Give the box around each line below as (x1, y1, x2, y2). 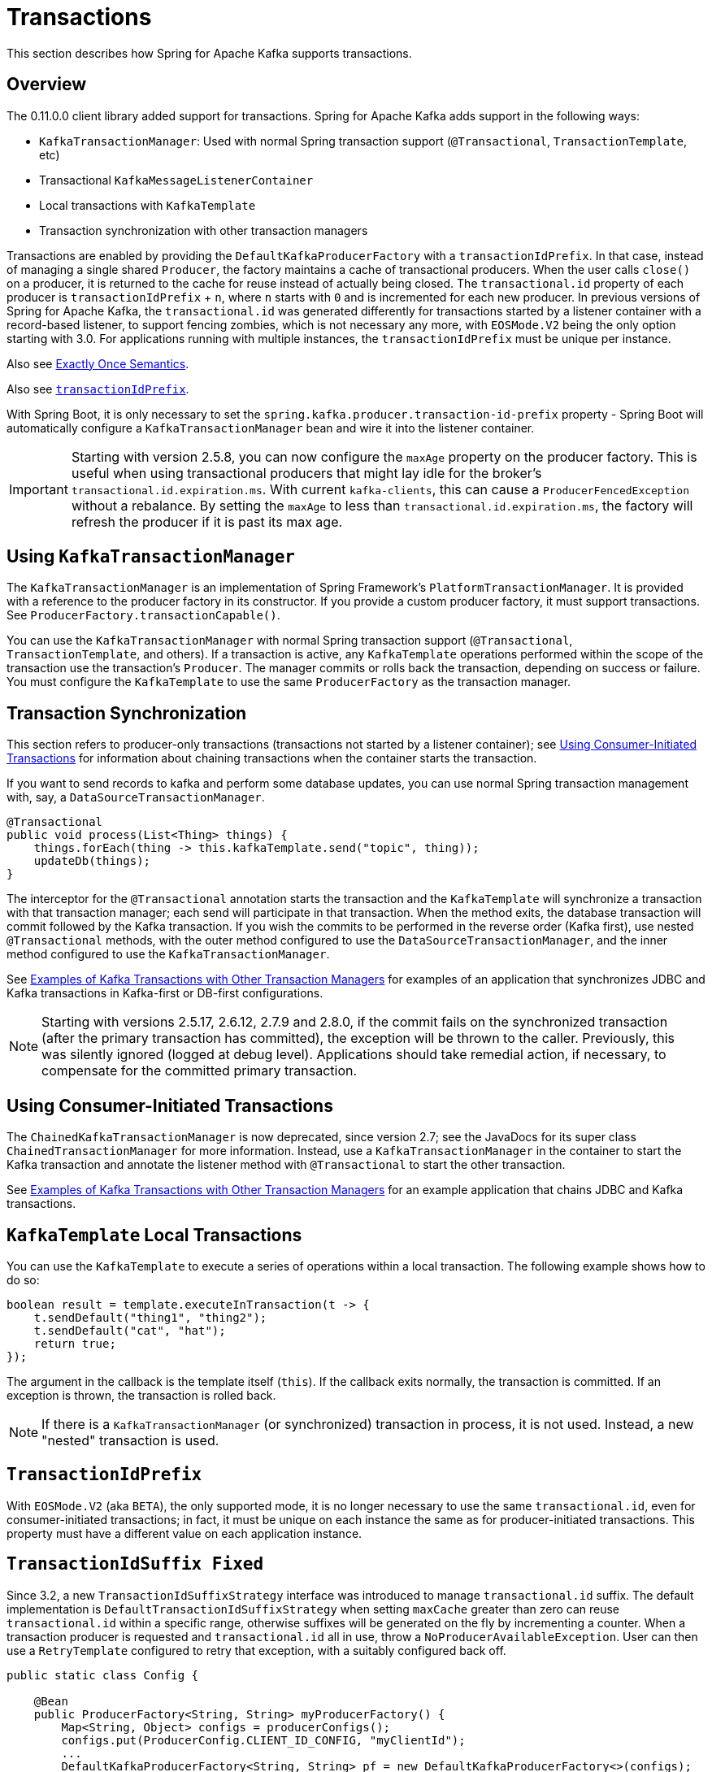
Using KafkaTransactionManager (7, 546, 295, 567)
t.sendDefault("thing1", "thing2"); (33, 1310, 267, 1324)
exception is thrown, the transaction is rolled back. (7, 1388, 276, 1402)
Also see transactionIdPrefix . (7, 381, 189, 396)
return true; (33, 1336, 116, 1350)
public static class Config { (7, 1668, 199, 1682)
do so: (7, 1272, 40, 1287)
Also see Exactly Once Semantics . (7, 356, 189, 371)
